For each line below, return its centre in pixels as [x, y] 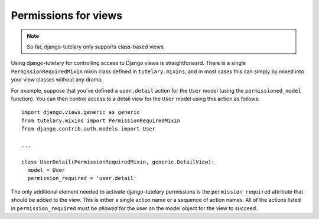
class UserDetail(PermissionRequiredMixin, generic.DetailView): [118, 162]
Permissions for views [67, 15]
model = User [46, 170]
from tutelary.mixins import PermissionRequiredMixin [101, 120]
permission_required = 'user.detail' [82, 178]
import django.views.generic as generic [81, 112]
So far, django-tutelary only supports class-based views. [96, 47]
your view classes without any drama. [57, 80]
